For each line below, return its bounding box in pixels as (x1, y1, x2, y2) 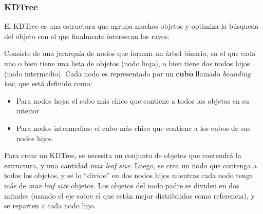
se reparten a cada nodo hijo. (4, 200, 96, 211)
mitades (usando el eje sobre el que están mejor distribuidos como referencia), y (4, 190, 255, 201)
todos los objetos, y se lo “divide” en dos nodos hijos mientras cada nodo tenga (4, 170, 253, 181)
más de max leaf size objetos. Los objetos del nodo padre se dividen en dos (4, 180, 239, 190)
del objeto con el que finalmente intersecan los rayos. (4, 30, 170, 41)
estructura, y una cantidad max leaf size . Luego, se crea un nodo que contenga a (4, 160, 257, 170)
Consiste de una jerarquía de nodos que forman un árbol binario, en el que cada (4, 48, 256, 59)
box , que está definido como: (4, 78, 92, 89)
